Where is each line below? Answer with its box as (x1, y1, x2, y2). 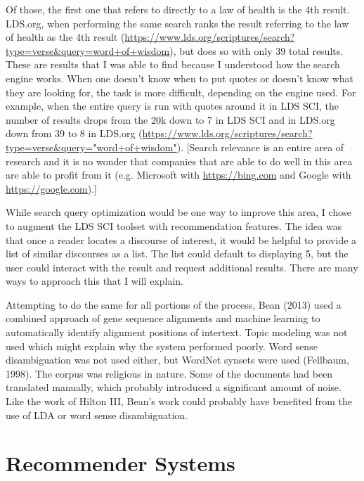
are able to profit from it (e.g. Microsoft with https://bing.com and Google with (6, 167, 351, 182)
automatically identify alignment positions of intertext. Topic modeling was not (6, 325, 348, 340)
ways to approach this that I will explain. (6, 274, 183, 288)
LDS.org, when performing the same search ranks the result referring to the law (6, 15, 349, 30)
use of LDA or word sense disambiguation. (6, 407, 188, 422)
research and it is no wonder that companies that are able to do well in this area (6, 153, 353, 168)
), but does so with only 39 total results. (169, 43, 344, 58)
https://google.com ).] (6, 181, 97, 195)
